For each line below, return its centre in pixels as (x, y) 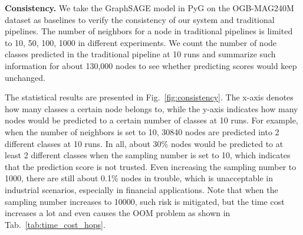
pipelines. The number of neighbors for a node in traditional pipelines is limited (149, 31)
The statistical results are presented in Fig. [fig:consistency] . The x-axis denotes (149, 97)
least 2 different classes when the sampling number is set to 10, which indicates (148, 155)
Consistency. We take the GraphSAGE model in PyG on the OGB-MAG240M (149, 8)
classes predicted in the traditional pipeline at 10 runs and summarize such (140, 54)
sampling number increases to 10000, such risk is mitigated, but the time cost (145, 201)
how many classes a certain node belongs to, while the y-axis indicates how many (151, 108)
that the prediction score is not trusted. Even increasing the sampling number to (151, 166)
